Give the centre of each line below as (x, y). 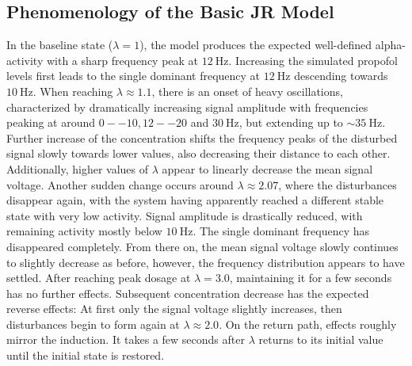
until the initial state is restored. (86, 355)
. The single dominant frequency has (281, 231)
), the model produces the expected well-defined (256, 45)
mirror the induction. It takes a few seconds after (126, 339)
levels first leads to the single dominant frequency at (134, 76)
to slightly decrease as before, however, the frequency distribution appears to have (206, 262)
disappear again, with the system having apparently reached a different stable (195, 200)
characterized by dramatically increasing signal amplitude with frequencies (187, 107)
